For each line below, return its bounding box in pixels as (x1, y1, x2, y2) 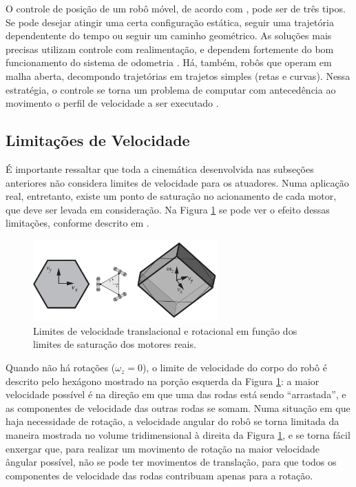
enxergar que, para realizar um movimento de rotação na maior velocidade (6, 441, 320, 455)
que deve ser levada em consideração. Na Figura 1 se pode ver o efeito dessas (6, 202, 330, 216)
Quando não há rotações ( (6, 360, 116, 375)
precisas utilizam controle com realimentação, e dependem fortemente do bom (6, 41, 334, 56)
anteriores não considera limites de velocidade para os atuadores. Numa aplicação (6, 175, 349, 189)
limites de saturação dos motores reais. (33, 337, 196, 351)
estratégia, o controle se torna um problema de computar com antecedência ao (6, 82, 336, 96)
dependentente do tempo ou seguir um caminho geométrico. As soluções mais (6, 28, 332, 43)
